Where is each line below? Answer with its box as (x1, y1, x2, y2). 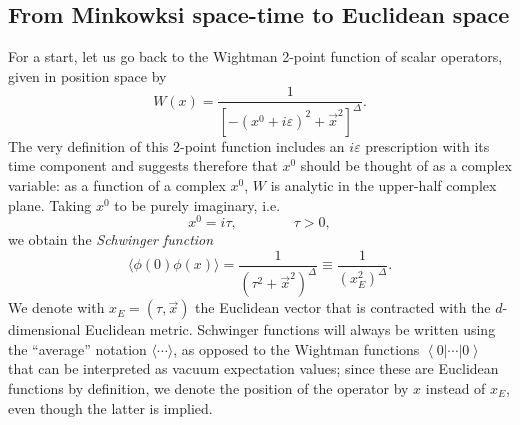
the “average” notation (8, 338, 147, 359)
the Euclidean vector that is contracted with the (195, 297, 491, 318)
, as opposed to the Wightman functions (173, 338, 420, 359)
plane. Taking (8, 194, 92, 215)
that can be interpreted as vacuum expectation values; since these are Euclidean (8, 358, 499, 379)
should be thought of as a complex (300, 155, 512, 176)
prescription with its (365, 135, 490, 156)
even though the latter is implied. (8, 397, 213, 418)
